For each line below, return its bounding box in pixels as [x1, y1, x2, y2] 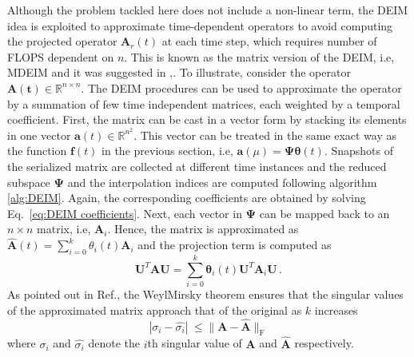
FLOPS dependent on [7, 48, 114, 65]
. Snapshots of [324, 142, 393, 159]
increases [314, 301, 358, 318]
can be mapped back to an [259, 204, 390, 221]
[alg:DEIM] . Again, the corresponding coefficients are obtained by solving [7, 189, 366, 206]
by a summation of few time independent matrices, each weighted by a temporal [7, 95, 400, 112]
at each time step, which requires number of [161, 33, 377, 50]
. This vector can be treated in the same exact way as [133, 126, 397, 143]
